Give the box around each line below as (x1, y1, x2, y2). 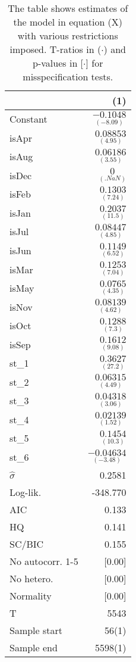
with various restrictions (17, 29, 118, 42)
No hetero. (10, 572, 53, 586)
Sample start (10, 623, 63, 638)
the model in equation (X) (13, 15, 123, 29)
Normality (10, 589, 52, 603)
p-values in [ (33, 56, 84, 70)
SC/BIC (10, 537, 44, 551)
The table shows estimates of (8, 1, 128, 15)
